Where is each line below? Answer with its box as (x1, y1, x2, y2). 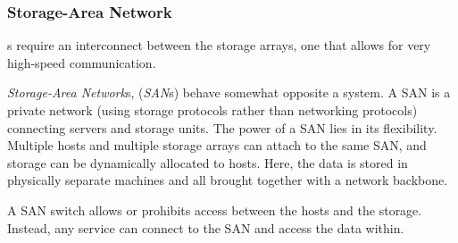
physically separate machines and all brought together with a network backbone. (7, 171, 448, 189)
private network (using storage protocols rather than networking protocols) (7, 101, 418, 119)
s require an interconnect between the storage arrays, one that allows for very (7, 36, 431, 54)
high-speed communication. (7, 53, 156, 71)
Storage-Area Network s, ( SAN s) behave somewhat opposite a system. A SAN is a (7, 83, 451, 102)
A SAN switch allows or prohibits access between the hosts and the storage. (7, 200, 422, 219)
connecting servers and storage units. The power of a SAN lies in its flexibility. (7, 118, 437, 137)
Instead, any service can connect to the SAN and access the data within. (7, 218, 404, 237)
